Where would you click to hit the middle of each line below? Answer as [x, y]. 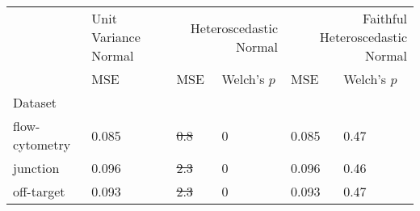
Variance [116, 37]
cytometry [42, 144]
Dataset [35, 102]
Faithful [385, 18]
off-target [39, 191]
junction [36, 168]
